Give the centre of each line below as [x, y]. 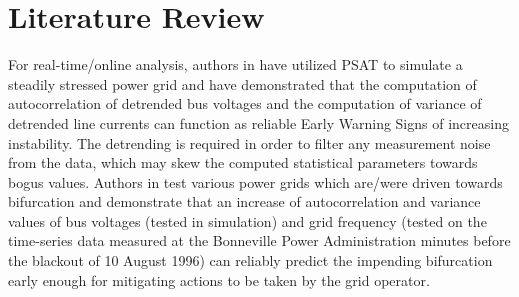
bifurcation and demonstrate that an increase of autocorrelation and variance [244, 201]
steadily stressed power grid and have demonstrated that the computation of [242, 83]
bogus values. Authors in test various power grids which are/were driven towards [255, 181]
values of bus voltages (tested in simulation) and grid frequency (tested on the [247, 220]
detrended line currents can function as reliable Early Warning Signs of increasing [258, 122]
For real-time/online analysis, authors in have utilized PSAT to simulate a [235, 64]
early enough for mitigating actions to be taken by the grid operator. [219, 279]
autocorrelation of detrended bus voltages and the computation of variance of [245, 103]
